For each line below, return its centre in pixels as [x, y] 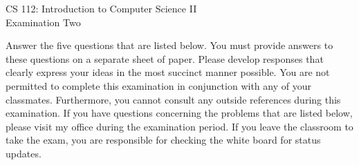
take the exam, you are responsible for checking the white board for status [163, 140]
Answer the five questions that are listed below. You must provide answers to [169, 45]
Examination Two [43, 22]
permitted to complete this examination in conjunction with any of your [158, 85]
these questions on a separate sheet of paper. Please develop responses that [165, 58]
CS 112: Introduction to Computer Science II [101, 8]
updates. [24, 153]
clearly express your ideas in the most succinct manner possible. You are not [168, 72]
